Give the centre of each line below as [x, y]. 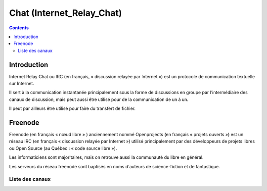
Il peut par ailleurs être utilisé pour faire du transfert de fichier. [72, 108]
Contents [19, 28]
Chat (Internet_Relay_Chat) [66, 13]
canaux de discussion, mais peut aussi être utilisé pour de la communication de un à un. [99, 99]
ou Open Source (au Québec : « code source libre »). [63, 148]
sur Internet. [22, 84]
